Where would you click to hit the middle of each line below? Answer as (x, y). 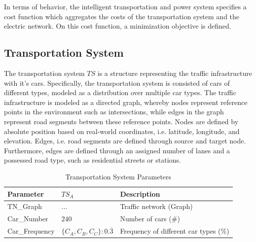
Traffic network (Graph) (156, 206)
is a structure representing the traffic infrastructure (175, 73)
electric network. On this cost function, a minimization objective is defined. (118, 26)
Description (140, 193)
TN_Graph (25, 206)
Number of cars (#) (150, 219)
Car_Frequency (31, 231)
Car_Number (28, 219)
